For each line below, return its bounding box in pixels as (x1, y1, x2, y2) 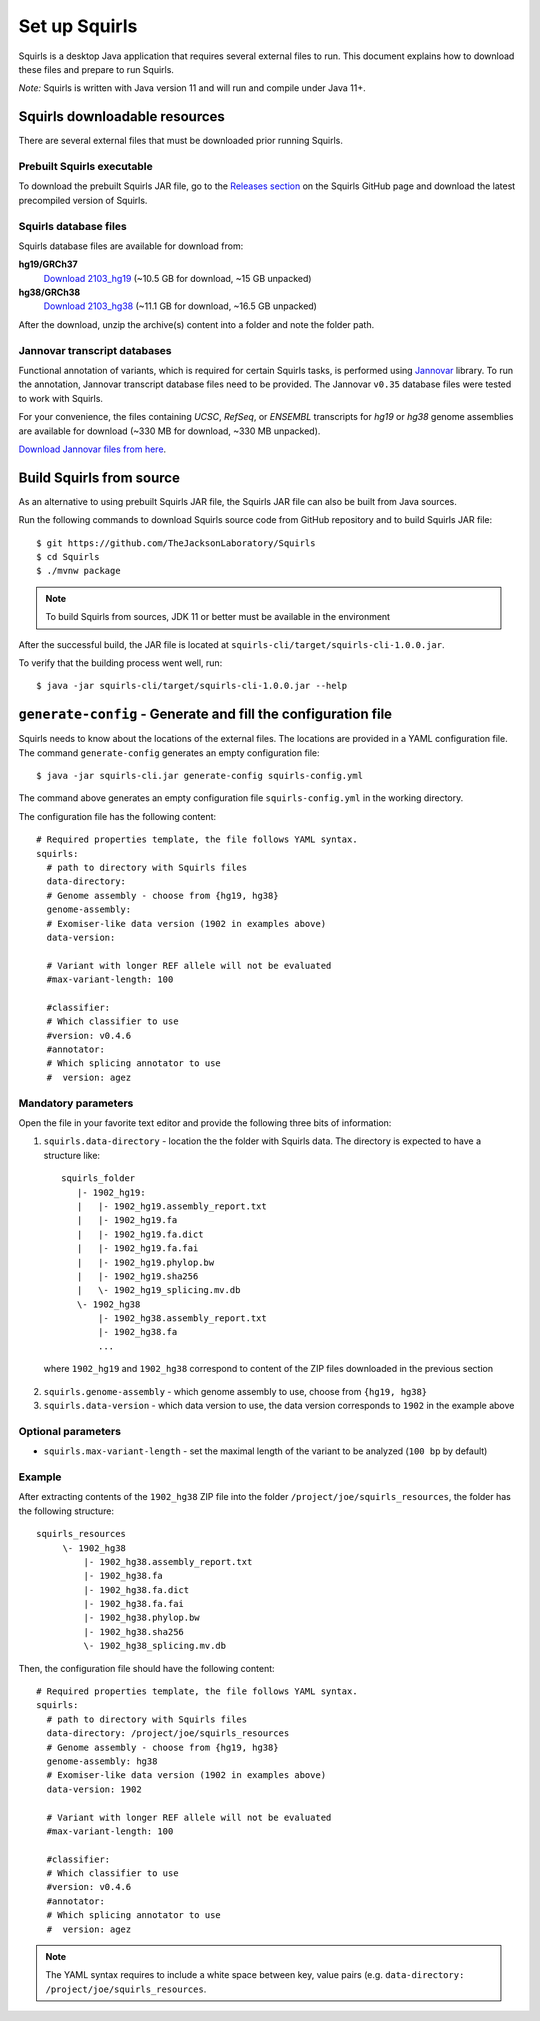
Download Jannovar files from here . (18, 443, 167, 455)
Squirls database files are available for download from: (18, 240, 244, 252)
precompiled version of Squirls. (18, 194, 148, 206)
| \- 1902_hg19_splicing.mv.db (76, 1285, 241, 1296)
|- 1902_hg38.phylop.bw (83, 1612, 200, 1624)
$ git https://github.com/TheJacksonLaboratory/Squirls (36, 537, 316, 549)
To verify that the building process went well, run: (18, 656, 223, 669)
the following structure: (18, 1505, 115, 1517)
